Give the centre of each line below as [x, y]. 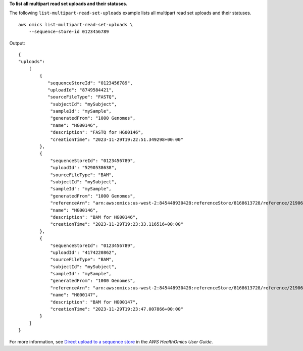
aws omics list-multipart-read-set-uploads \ [76, 24]
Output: [17, 43]
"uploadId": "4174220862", [84, 252]
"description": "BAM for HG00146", [94, 217]
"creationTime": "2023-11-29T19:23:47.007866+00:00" [117, 309]
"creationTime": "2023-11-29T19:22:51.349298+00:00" [117, 139]
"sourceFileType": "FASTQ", [82, 97]
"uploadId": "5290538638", [84, 168]
